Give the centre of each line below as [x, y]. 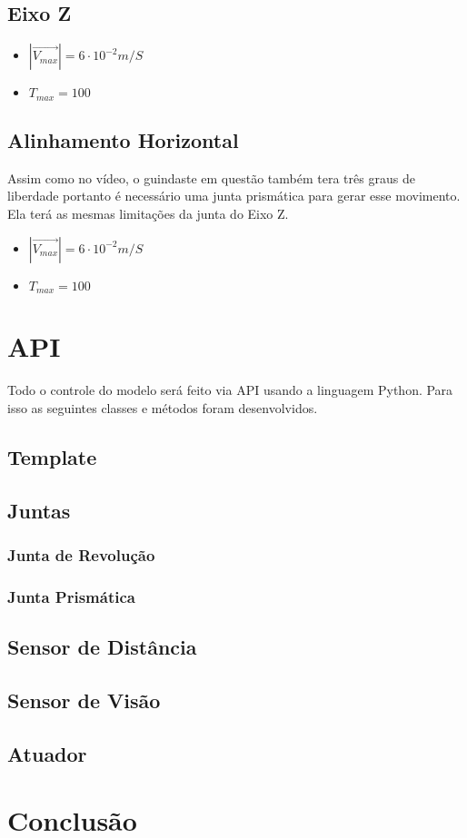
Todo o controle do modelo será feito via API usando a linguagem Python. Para [230, 390]
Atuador [47, 753]
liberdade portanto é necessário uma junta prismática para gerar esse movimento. [234, 196]
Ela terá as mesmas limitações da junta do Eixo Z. [148, 214]
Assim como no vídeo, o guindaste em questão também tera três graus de [211, 177]
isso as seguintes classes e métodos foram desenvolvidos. [163, 407]
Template [52, 456]
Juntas [39, 510]
